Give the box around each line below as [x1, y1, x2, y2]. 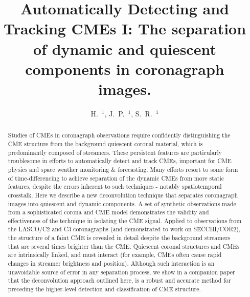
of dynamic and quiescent [33, 38, 216, 59]
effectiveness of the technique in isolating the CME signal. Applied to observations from [8, 216, 242, 225]
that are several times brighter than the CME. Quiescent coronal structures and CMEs [8, 242, 239, 250]
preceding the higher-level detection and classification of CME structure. [8, 285, 201, 293]
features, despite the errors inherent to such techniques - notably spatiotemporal [8, 182, 222, 191]
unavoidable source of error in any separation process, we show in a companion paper [8, 267, 235, 276]
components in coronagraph [25, 58, 224, 79]
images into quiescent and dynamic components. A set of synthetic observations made [8, 199, 236, 208]
